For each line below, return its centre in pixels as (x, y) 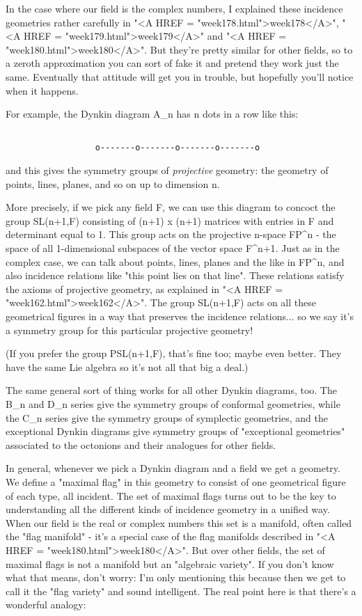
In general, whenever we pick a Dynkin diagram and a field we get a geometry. (173, 468)
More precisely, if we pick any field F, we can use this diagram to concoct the (171, 207)
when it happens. (42, 90)
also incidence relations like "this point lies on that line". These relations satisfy (175, 275)
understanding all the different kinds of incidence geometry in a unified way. (168, 509)
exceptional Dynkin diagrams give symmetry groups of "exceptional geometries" (175, 431)
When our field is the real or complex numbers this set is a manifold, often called (179, 522)
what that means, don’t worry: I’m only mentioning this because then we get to (176, 577)
